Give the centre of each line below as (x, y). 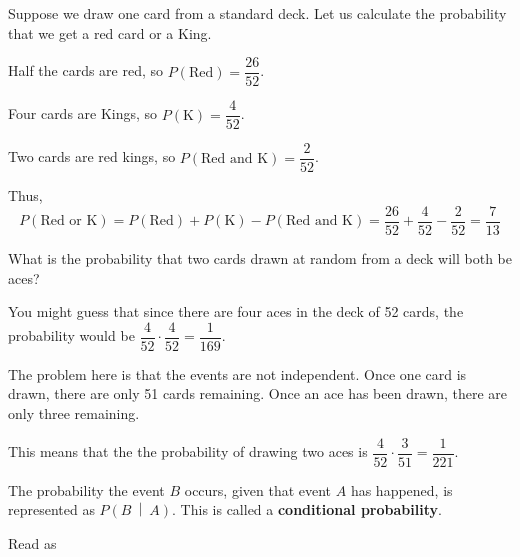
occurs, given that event (258, 489)
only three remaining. (74, 413)
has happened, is (401, 489)
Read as (32, 542)
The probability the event (86, 489)
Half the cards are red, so (86, 70)
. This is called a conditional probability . (307, 509)
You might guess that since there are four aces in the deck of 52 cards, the (236, 311)
